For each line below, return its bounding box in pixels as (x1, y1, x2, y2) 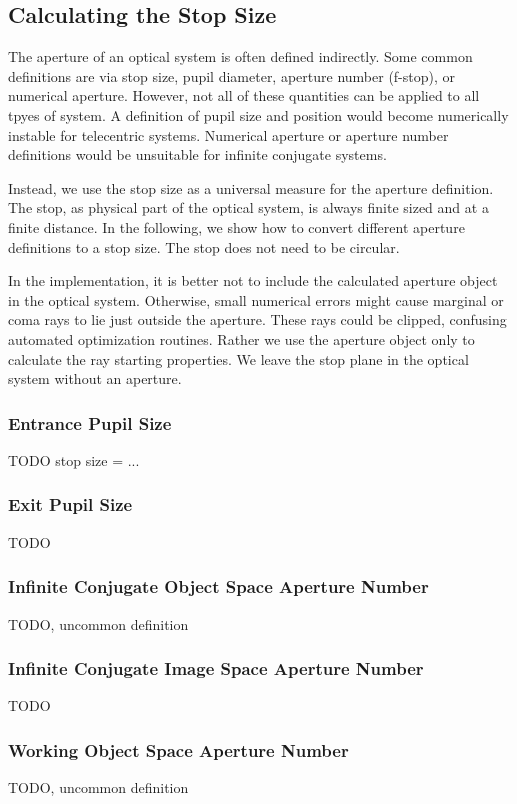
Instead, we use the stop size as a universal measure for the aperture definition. (8, 177, 494, 198)
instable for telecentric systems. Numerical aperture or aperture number (8, 124, 449, 145)
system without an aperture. (8, 368, 182, 389)
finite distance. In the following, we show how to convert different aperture (8, 216, 465, 237)
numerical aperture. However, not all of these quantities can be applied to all (8, 85, 480, 106)
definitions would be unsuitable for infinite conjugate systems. (8, 144, 387, 165)
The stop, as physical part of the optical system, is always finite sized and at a (8, 197, 489, 218)
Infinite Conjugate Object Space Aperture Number (8, 574, 429, 599)
